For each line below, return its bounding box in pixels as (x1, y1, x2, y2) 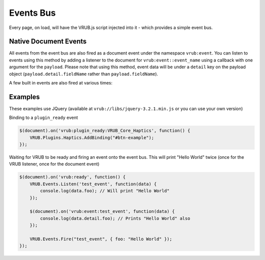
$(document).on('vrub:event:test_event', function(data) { (29, 209, 175, 214)
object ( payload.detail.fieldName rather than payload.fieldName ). (9, 71, 159, 77)
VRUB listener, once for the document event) (9, 161, 100, 167)
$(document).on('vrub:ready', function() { (19, 174, 126, 180)
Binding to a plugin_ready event (9, 115, 78, 120)
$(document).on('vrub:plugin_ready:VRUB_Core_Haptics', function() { (19, 128, 190, 134)
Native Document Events (9, 37, 87, 46)
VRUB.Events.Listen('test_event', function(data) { (29, 181, 157, 187)
